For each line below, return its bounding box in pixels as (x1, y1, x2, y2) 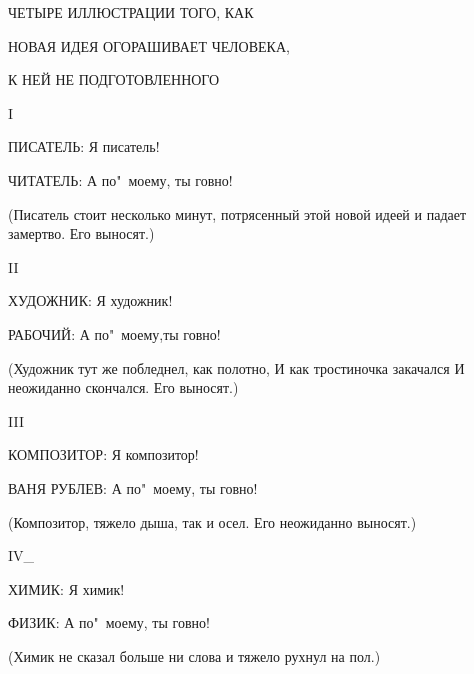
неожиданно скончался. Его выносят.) (8, 377, 239, 398)
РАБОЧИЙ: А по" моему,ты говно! (8, 323, 221, 344)
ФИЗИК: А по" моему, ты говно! (8, 612, 210, 633)
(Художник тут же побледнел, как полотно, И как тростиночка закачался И (8, 357, 465, 378)
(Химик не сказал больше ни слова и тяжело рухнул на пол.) (8, 645, 381, 666)
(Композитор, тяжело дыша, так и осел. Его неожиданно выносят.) (8, 511, 417, 532)
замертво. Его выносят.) (8, 223, 155, 244)
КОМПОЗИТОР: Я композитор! (8, 444, 199, 465)
